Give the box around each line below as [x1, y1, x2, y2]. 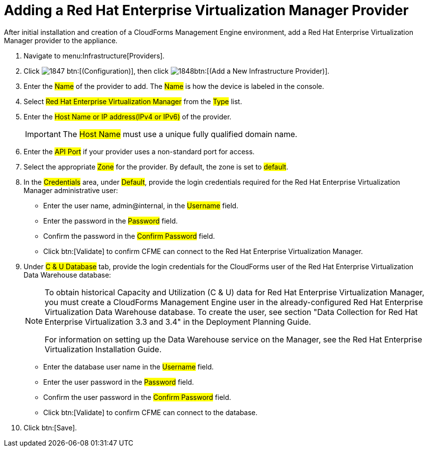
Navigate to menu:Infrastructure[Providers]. [24, 51, 165, 60]
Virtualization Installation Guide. [45, 344, 162, 354]
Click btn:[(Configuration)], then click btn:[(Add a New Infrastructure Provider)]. [24, 66, 330, 75]
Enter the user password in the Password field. [43, 377, 194, 386]
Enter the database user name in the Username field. [43, 362, 214, 371]
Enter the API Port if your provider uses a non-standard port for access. [24, 147, 255, 156]
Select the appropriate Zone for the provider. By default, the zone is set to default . [24, 162, 289, 171]
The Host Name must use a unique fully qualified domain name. [62, 129, 297, 139]
